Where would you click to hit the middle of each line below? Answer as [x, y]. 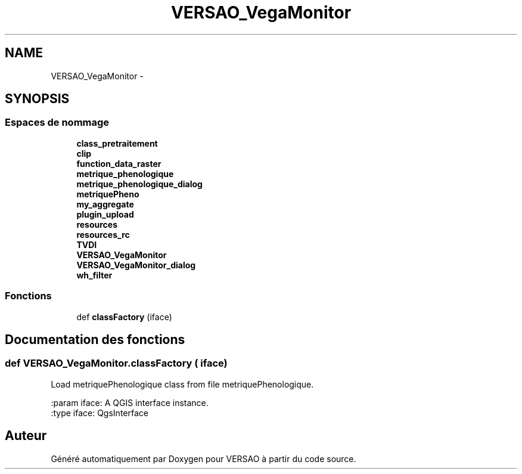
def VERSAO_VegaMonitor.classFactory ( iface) [116, 363]
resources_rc [103, 234]
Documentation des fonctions [95, 339]
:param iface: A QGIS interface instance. [130, 402]
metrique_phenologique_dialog [139, 184]
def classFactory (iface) [124, 317]
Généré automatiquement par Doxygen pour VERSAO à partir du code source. [203, 458]
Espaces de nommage [57, 123]
